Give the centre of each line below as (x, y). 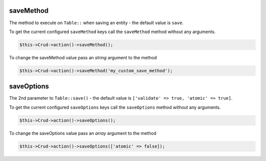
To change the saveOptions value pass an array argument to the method (83, 133)
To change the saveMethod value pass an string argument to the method (83, 57)
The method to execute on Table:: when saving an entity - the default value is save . (96, 23)
